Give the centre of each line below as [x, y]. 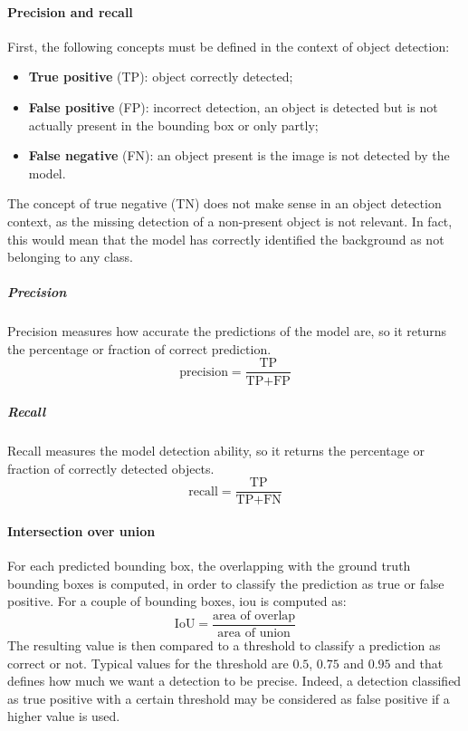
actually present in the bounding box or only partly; [173, 125]
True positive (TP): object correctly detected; [161, 77]
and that [419, 663]
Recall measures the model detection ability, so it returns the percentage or [216, 451]
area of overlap [254, 616]
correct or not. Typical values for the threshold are [148, 663]
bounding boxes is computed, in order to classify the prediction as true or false [226, 583]
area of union [254, 633]
